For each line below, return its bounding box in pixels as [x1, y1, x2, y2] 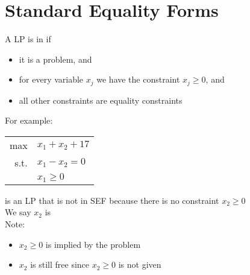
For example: [5, 114, 53, 127]
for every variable [19, 73, 84, 86]
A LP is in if [5, 33, 51, 45]
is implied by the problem [45, 238, 141, 250]
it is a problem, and [19, 52, 92, 65]
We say [5, 206, 31, 218]
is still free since [30, 258, 90, 271]
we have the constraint [96, 73, 180, 86]
